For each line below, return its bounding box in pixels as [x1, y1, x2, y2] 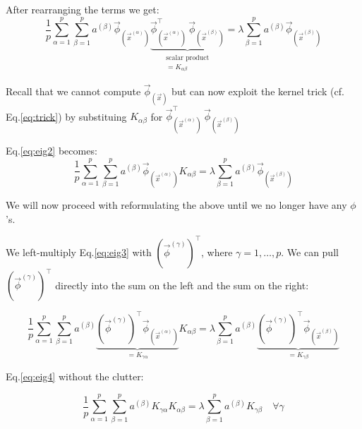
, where [201, 244, 233, 259]
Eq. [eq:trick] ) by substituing [6, 109, 127, 123]
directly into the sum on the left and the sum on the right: [55, 277, 309, 292]
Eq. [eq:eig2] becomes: [6, 143, 97, 158]
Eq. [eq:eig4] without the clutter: [6, 368, 144, 383]
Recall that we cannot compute [6, 84, 141, 99]
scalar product [166, 54, 210, 61]
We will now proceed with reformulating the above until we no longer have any [6, 197, 347, 212]
